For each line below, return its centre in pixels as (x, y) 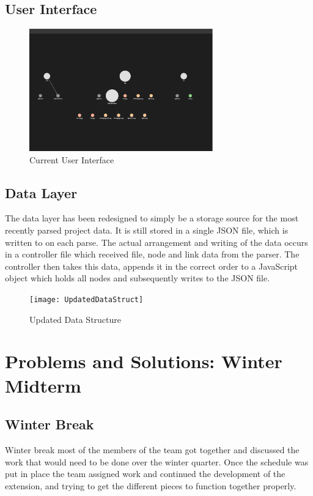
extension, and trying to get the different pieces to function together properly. (151, 485)
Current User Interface (72, 159)
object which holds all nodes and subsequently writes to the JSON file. (138, 278)
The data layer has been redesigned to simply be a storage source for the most (152, 218)
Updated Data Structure (75, 319)
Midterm (43, 385)
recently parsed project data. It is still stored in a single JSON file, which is (147, 230)
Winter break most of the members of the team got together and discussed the (152, 449)
